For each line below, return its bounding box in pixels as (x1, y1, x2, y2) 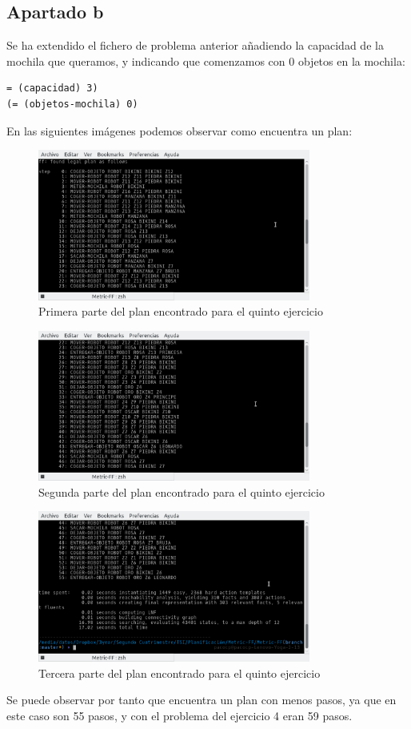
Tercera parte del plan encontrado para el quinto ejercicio (38, 664, 321, 681)
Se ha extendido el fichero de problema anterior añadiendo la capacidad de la (6, 37, 384, 54)
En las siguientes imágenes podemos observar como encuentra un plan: (6, 122, 353, 139)
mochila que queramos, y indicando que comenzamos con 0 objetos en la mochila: (6, 52, 405, 69)
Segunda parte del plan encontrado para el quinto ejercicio (38, 483, 325, 500)
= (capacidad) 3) (6, 83, 98, 95)
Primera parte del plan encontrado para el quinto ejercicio (38, 303, 323, 320)
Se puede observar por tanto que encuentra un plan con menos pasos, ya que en (6, 691, 397, 708)
